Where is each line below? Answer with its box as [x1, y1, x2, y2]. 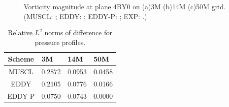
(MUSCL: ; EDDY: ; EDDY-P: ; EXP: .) [24, 11, 147, 21]
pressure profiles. [34, 37, 86, 47]
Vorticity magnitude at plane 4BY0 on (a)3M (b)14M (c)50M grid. [24, 1, 226, 11]
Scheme [8, 54, 34, 64]
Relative [7, 27, 33, 38]
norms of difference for [44, 27, 112, 38]
